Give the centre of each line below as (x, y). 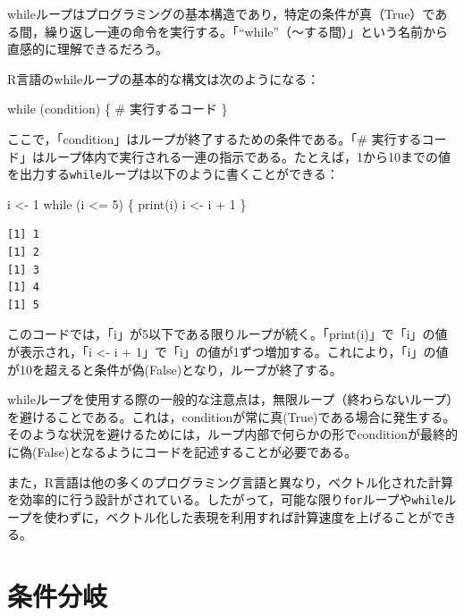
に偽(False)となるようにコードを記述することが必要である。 (182, 451)
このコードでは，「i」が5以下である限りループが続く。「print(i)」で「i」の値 (228, 334)
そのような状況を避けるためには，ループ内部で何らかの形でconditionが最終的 (232, 434)
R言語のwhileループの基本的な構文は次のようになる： (164, 78)
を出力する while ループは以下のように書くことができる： (173, 174)
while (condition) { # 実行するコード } (118, 109)
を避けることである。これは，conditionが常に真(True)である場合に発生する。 (232, 416)
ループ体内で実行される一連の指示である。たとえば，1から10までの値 (248, 156)
